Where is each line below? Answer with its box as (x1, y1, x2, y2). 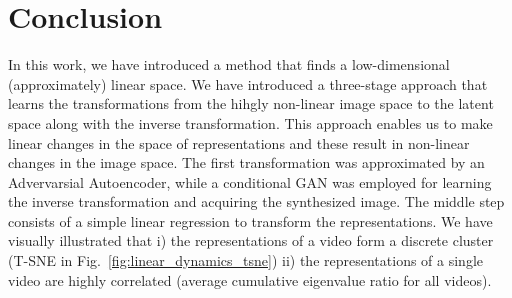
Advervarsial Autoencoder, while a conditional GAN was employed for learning (8, 171, 492, 192)
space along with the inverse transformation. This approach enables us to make (8, 112, 493, 133)
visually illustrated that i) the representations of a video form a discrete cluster (8, 230, 494, 251)
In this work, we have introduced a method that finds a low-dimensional (8, 54, 450, 75)
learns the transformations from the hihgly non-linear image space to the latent (8, 93, 494, 114)
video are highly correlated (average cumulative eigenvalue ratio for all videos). (8, 269, 492, 290)
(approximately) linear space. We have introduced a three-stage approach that (8, 73, 488, 94)
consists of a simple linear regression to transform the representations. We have (8, 210, 493, 231)
